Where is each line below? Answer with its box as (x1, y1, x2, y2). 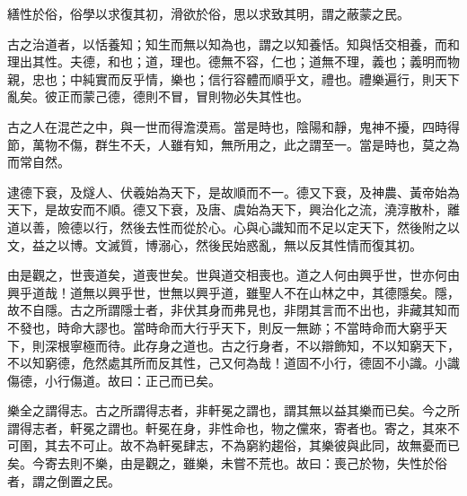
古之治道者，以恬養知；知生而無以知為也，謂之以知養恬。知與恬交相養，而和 (7, 34, 460, 53)
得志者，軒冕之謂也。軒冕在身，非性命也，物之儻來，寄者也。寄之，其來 (19, 418, 447, 437)
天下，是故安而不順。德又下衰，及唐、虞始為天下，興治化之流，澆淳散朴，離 (7, 200, 460, 219)
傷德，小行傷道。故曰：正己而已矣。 (7, 370, 221, 389)
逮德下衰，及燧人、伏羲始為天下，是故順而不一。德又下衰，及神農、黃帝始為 (7, 182, 460, 201)
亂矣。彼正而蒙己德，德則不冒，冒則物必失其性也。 (7, 87, 309, 106)
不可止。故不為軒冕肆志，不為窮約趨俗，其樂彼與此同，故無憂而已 (69, 436, 460, 455)
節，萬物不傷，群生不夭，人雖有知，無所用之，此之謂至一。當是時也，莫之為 (7, 135, 460, 153)
